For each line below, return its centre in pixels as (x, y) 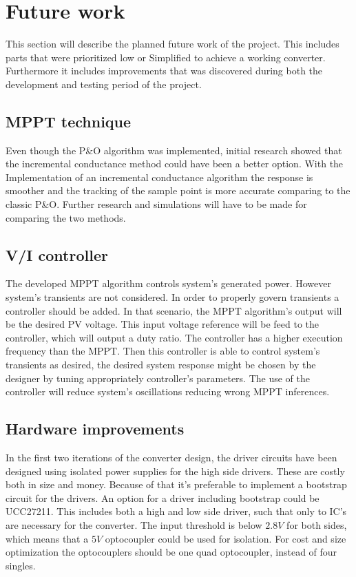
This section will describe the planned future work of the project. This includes (172, 44)
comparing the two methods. (66, 217)
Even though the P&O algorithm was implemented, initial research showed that (174, 150)
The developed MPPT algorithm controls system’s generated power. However (168, 283)
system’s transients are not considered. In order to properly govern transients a (172, 297)
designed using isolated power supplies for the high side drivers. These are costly (175, 471)
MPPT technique (69, 121)
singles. (21, 565)
